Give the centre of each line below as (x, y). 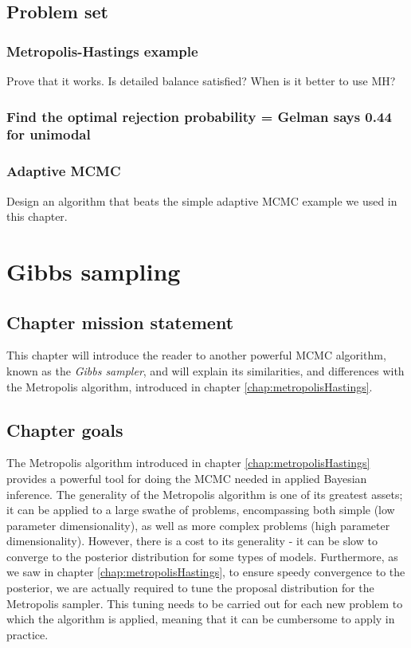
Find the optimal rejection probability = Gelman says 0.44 (199, 116)
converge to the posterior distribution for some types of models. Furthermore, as (202, 556)
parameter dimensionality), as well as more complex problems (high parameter (198, 525)
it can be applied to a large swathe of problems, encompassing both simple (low (201, 510)
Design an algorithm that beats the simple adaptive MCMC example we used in (202, 200)
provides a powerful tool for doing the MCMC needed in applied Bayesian (187, 478)
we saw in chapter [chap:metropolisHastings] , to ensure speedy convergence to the (206, 572)
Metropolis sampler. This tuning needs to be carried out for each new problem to (205, 603)
